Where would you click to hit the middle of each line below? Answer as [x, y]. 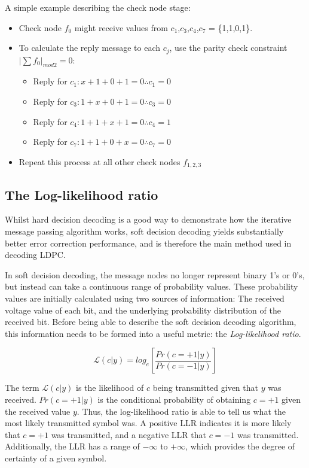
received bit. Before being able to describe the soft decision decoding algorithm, [151, 322]
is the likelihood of [110, 388]
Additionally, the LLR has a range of [72, 446]
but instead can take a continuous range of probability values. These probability [152, 286]
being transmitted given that [205, 388]
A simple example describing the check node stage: [98, 7]
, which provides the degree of [240, 446]
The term [22, 388]
